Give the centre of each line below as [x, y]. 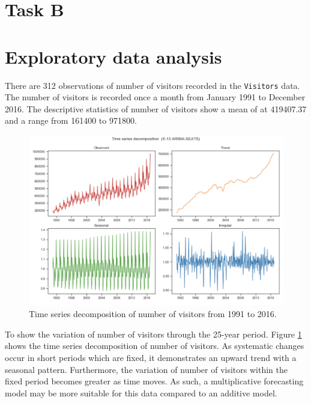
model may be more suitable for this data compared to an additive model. [141, 392]
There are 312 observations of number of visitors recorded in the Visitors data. [152, 85]
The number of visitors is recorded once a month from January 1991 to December [155, 97]
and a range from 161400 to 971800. [71, 120]
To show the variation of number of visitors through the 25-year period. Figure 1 [153, 334]
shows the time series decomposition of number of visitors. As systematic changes [155, 346]
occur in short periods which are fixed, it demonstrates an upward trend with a [151, 357]
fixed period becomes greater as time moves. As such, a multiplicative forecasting [154, 381]
